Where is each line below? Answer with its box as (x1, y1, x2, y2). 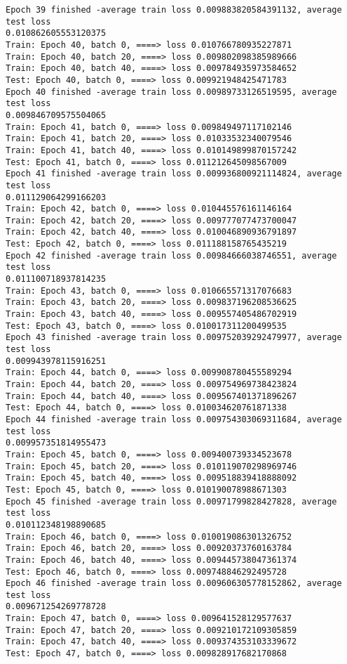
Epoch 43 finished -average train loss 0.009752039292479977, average (6, 332, 342, 343)
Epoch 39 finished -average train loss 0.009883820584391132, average (6, 5, 342, 15)
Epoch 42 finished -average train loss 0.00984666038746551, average (6, 250, 337, 261)
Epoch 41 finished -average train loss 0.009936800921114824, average (6, 169, 342, 179)
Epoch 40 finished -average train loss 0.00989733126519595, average (6, 86, 337, 97)
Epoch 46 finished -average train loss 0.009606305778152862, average (6, 578, 342, 589)
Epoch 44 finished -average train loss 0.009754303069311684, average (6, 414, 342, 424)
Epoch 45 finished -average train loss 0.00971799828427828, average (6, 496, 337, 507)
